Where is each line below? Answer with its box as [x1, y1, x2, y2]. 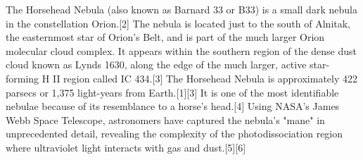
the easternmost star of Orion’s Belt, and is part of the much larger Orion [6, 30, 325, 44]
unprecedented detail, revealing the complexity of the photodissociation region [6, 126, 343, 141]
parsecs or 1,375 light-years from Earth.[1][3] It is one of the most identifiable [6, 85, 339, 99]
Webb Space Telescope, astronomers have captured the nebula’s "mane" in [6, 112, 325, 127]
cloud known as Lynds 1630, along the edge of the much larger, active [6, 57, 307, 72]
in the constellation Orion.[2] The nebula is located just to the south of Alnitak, [6, 16, 350, 30]
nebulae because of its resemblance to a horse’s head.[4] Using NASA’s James [6, 99, 340, 113]
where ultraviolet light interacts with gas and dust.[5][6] [6, 140, 246, 154]
